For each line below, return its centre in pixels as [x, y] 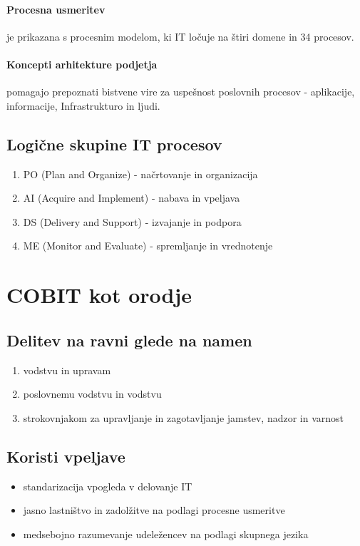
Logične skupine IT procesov [114, 144]
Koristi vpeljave [66, 456]
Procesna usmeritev [56, 9]
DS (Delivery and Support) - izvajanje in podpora [132, 221]
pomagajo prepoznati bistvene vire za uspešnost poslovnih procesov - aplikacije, [181, 92]
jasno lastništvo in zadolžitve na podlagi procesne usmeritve [154, 510]
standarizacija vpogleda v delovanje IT [108, 486]
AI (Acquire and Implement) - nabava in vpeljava [132, 198]
